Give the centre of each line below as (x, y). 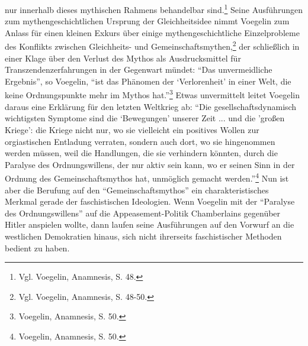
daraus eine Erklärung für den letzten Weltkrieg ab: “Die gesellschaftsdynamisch (151, 106)
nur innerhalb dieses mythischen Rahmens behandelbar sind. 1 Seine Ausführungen (154, 9)
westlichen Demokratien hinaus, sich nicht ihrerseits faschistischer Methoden (143, 236)
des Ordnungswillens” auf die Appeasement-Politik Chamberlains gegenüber (143, 213)
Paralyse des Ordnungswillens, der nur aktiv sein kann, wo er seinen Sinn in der (150, 164)
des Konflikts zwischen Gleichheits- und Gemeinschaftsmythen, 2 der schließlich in (152, 46)
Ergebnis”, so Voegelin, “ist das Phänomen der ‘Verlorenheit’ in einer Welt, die (148, 81)
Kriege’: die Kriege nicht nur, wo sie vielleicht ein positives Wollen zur (132, 129)
